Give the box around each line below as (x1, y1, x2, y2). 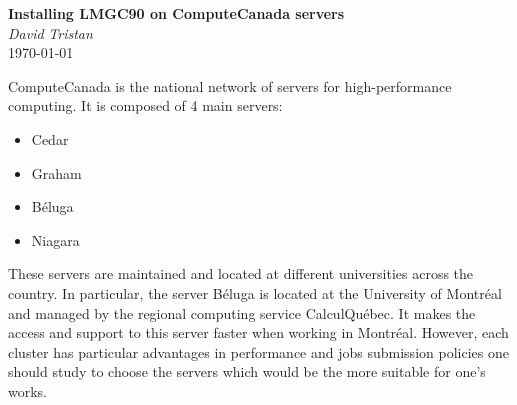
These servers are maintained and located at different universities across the (8, 263, 474, 284)
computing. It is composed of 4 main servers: (8, 95, 283, 116)
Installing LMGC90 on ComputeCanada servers (8, 3, 345, 23)
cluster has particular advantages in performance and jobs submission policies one (8, 341, 509, 362)
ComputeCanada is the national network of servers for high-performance (8, 75, 452, 96)
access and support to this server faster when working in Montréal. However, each (8, 322, 509, 343)
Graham (31, 162, 82, 183)
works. (8, 380, 48, 401)
